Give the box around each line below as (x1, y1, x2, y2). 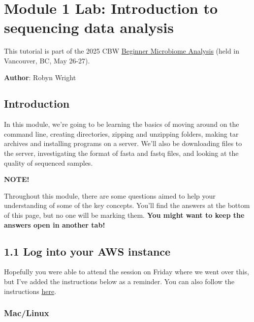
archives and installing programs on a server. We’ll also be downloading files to (4, 138, 242, 148)
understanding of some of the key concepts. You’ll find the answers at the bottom (4, 200, 250, 210)
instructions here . (4, 286, 57, 296)
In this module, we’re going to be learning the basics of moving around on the (4, 119, 239, 129)
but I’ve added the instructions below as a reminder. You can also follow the (4, 276, 235, 287)
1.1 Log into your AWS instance (4, 243, 171, 259)
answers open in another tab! (4, 219, 105, 230)
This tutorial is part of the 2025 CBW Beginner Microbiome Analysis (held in (4, 46, 240, 56)
